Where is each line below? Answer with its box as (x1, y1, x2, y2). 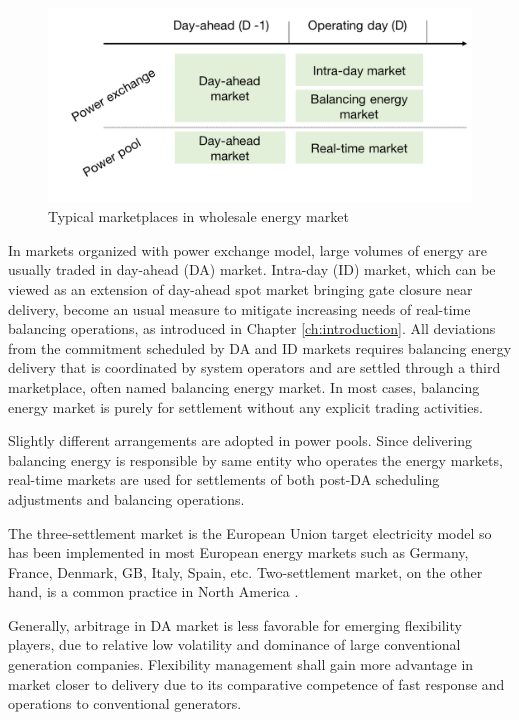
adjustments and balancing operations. (8, 488, 245, 509)
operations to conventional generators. (8, 693, 242, 714)
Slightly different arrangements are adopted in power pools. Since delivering (8, 430, 472, 451)
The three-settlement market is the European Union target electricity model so (8, 522, 492, 543)
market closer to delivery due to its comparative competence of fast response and (8, 673, 505, 694)
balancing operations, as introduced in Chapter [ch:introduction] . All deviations (8, 318, 496, 339)
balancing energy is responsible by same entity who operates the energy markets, (8, 449, 503, 470)
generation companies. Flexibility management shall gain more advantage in (8, 654, 474, 675)
